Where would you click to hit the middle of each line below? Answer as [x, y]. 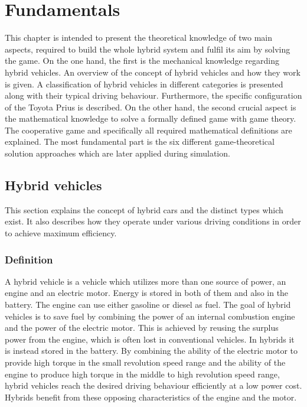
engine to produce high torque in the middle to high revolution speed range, [142, 374]
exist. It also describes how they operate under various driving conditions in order [153, 221]
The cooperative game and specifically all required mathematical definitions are [148, 130]
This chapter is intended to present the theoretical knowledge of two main [138, 38]
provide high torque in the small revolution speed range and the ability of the [145, 362]
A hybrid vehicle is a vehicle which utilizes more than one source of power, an [146, 281]
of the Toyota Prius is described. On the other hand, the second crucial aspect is [151, 107]
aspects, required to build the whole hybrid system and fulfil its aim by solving [148, 49]
